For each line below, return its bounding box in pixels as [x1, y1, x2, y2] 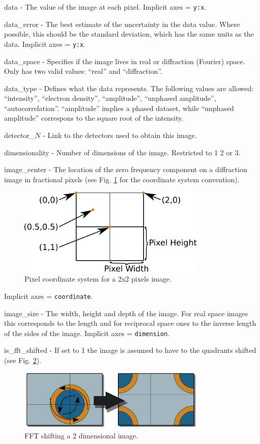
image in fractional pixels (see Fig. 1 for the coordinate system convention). [4, 174, 240, 184]
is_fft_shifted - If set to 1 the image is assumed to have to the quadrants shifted [4, 345, 256, 355]
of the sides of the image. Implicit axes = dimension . [4, 327, 170, 338]
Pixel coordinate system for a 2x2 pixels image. [24, 273, 172, 284]
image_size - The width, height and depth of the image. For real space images [4, 308, 248, 318]
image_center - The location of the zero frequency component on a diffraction [4, 164, 247, 175]
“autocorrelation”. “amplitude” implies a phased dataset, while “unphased [4, 102, 234, 113]
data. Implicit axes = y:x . [4, 38, 86, 49]
